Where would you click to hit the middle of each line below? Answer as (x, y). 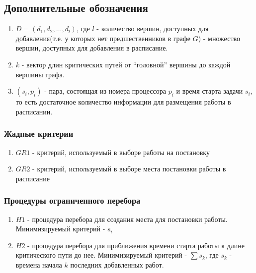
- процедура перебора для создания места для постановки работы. (128, 219)
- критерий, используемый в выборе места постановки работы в (129, 169)
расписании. (34, 111)
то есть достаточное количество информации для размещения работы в (123, 102)
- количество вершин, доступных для (153, 28)
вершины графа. (40, 74)
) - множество (219, 38)
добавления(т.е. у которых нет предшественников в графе (103, 38)
